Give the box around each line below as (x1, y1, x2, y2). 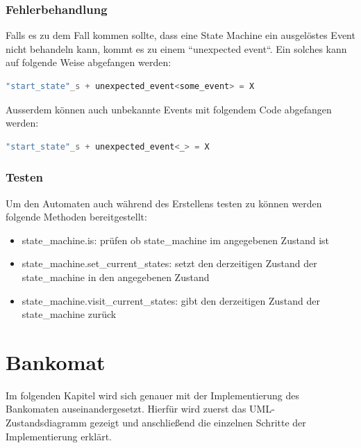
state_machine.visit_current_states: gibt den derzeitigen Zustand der (22, 293, 320, 307)
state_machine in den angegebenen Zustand (22, 269, 210, 284)
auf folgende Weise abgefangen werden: (6, 55, 171, 70)
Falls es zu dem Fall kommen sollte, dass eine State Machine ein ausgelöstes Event (6, 28, 355, 42)
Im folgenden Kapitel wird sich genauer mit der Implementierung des (6, 387, 300, 402)
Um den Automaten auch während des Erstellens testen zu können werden (6, 195, 322, 210)
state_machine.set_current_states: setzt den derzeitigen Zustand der (22, 256, 317, 271)
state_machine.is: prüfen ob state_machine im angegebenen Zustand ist (22, 232, 329, 247)
